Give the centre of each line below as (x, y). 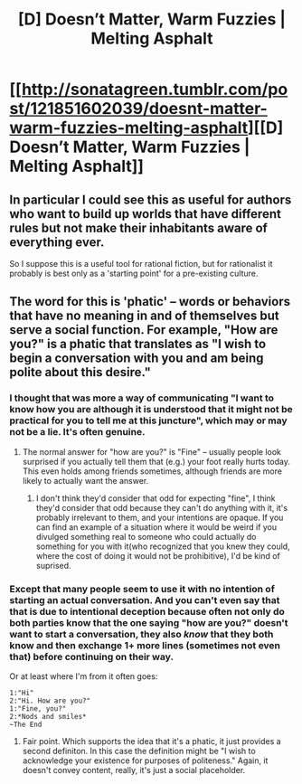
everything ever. (57, 242)
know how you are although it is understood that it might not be (151, 410)
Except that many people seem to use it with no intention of (142, 589)
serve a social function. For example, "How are (144, 330)
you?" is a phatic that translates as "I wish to (138, 344)
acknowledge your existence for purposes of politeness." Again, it (145, 760)
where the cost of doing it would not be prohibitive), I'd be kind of (158, 555)
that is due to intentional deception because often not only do (147, 611)
